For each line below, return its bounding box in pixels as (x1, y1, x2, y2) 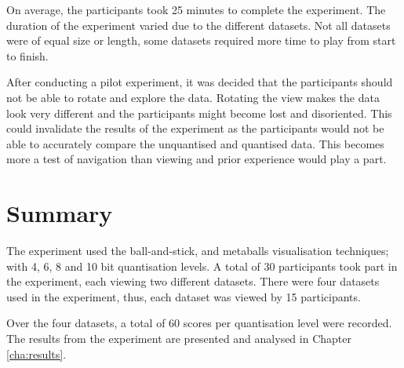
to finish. (6, 47, 49, 64)
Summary (6, 197, 113, 229)
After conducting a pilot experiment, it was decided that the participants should (6, 74, 393, 90)
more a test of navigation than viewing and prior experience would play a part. (6, 151, 387, 167)
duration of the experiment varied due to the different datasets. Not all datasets (6, 16, 391, 33)
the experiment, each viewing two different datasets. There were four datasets (6, 273, 380, 290)
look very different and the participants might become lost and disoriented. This (6, 104, 392, 121)
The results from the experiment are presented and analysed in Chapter (6, 330, 351, 347)
